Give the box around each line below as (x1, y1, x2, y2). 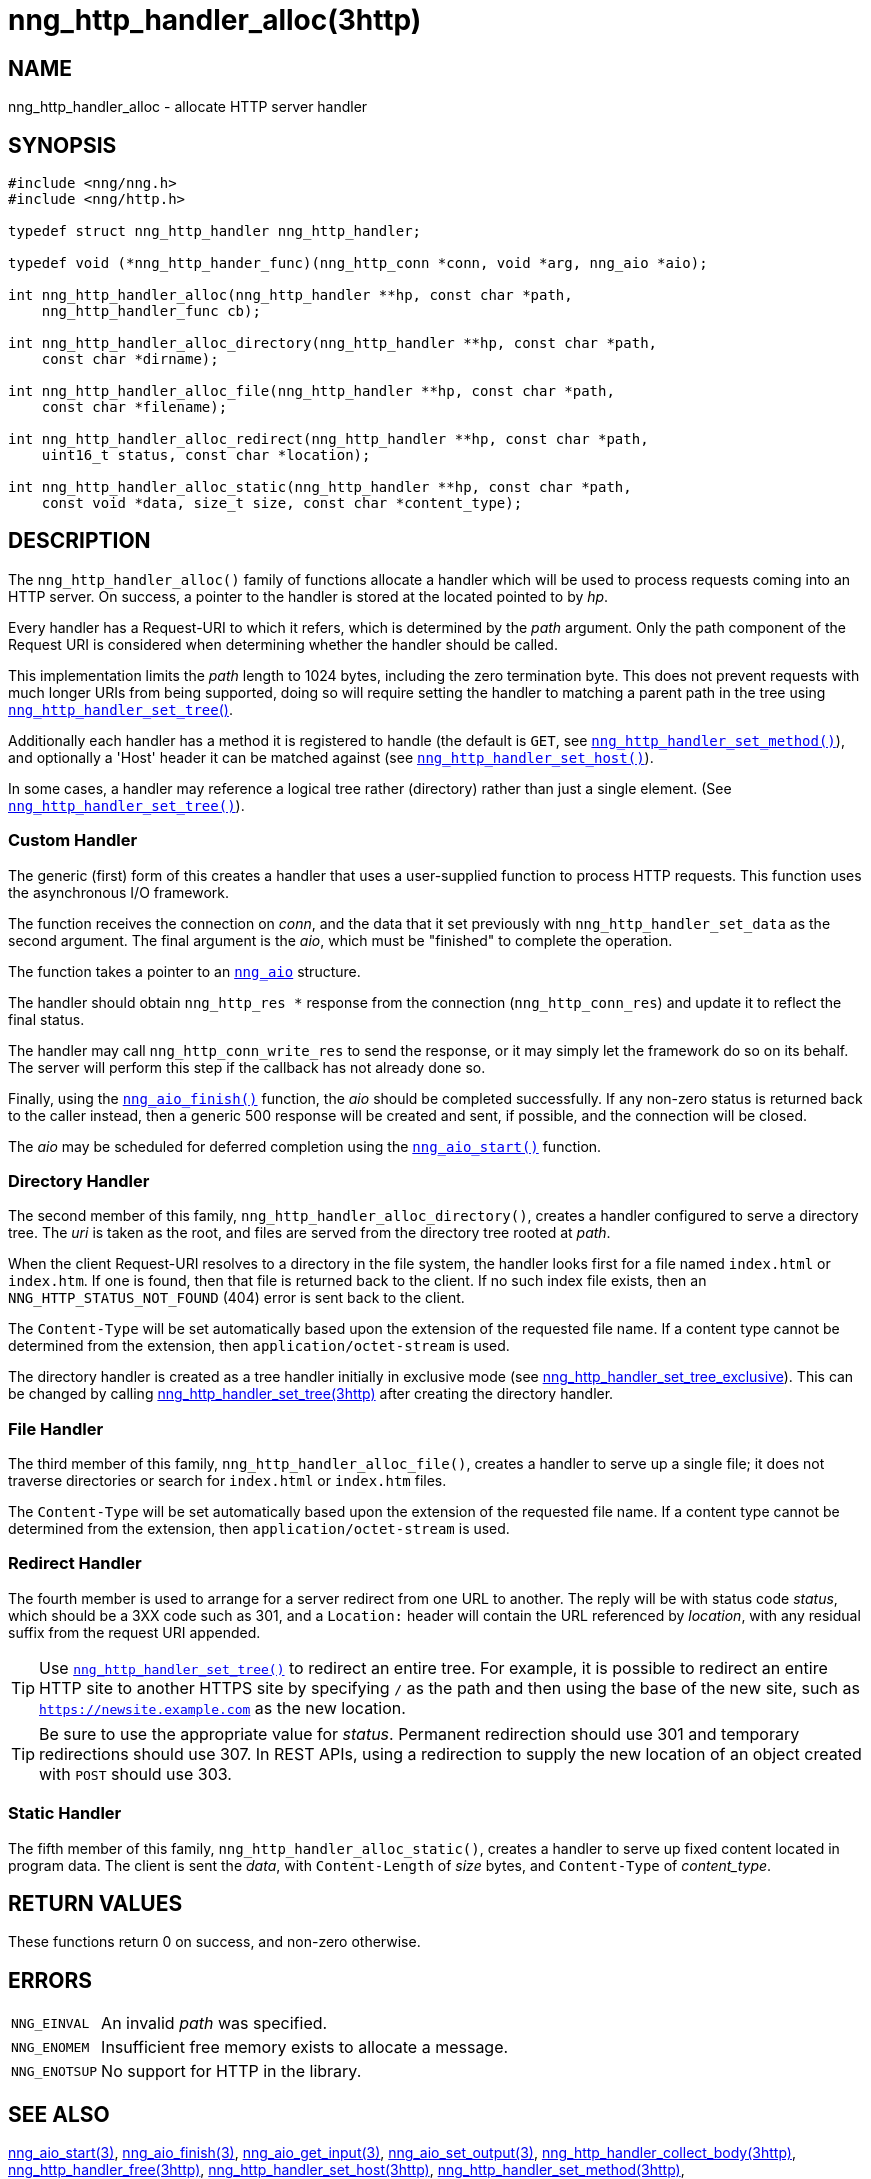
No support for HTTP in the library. (101, 2061, 362, 2082)
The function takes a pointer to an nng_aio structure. (8, 962, 361, 980)
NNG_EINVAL (11, 2015, 90, 2031)
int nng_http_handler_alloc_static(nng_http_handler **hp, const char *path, (8, 479, 632, 496)
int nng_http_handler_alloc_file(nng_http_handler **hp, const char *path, (8, 383, 615, 400)
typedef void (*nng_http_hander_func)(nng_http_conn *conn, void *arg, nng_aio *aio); (8, 255, 708, 272)
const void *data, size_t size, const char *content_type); (41, 495, 523, 512)
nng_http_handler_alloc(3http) (8, 3, 422, 37)
